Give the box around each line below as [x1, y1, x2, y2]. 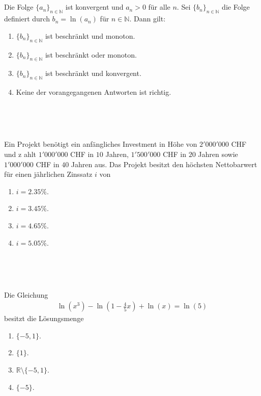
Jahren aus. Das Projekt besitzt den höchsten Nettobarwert [71, 159, 257, 169]
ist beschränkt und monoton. [45, 30, 135, 41]
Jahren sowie [198, 148, 238, 159]
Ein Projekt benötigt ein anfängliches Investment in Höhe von [4, 139, 197, 149]
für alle [148, 2, 170, 12]
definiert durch [4, 13, 50, 24]
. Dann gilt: [129, 13, 166, 24]
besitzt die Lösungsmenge [4, 313, 84, 324]
